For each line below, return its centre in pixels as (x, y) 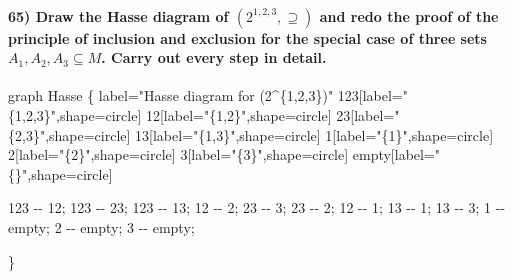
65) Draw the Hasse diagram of (118, 15)
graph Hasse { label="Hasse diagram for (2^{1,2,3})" (171, 95)
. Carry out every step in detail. (214, 57)
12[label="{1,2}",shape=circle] (238, 114)
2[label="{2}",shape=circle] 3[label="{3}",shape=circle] (178, 154)
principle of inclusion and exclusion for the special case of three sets (247, 37)
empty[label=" (396, 154)
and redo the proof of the (409, 15)
